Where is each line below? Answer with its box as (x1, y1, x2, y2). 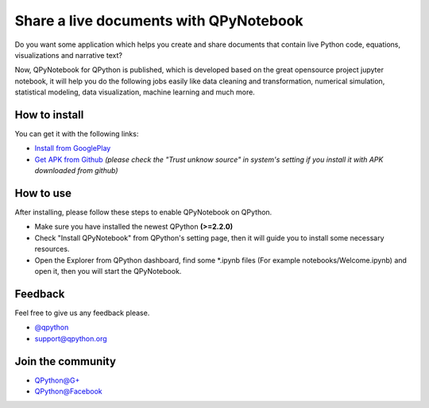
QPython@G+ (34, 375, 80, 385)
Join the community (14, 354, 117, 368)
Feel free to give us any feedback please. (14, 308, 150, 318)
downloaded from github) (34, 166, 118, 175)
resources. (34, 244, 70, 254)
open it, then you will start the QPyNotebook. (34, 267, 182, 276)
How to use (14, 187, 71, 200)
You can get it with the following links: (14, 129, 139, 139)
